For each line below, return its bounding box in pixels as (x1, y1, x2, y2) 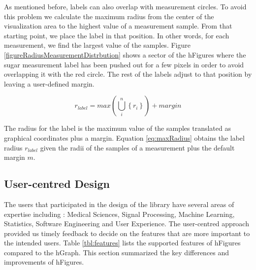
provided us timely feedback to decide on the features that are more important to (4, 228, 250, 238)
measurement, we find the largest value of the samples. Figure (4, 40, 191, 50)
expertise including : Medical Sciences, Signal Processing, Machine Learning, (4, 209, 235, 219)
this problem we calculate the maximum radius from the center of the (4, 11, 214, 21)
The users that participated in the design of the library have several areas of (4, 199, 234, 209)
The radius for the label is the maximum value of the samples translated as (4, 123, 231, 133)
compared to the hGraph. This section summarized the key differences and (4, 247, 229, 257)
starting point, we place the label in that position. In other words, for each (4, 30, 229, 40)
